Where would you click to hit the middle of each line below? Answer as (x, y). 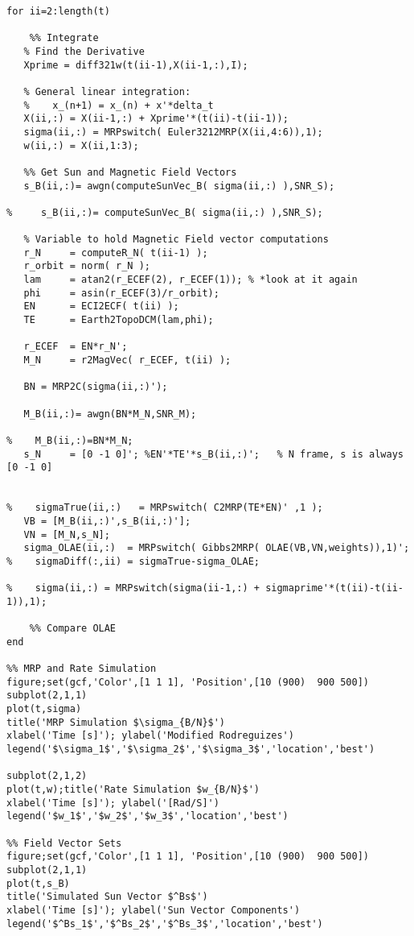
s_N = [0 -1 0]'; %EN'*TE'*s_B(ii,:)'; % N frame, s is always (213, 454)
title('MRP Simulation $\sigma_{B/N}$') (116, 722)
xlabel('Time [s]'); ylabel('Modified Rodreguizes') (150, 736)
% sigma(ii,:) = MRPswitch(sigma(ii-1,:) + (133, 588)
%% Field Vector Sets (64, 843)
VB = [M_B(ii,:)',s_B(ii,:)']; (107, 521)
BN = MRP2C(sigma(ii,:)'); (96, 387)
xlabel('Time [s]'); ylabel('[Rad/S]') (113, 803)
